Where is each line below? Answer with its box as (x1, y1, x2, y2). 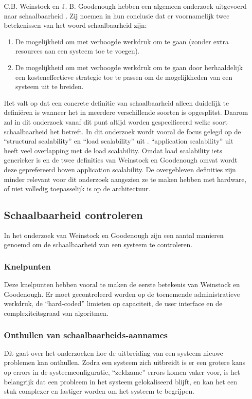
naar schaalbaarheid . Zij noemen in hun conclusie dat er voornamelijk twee (4, 10, 230, 20)
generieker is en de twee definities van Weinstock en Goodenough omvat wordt (4, 155, 237, 165)
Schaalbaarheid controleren (4, 207, 143, 222)
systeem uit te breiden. (15, 81, 84, 91)
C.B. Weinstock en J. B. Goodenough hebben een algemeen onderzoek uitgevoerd (4, 1, 247, 11)
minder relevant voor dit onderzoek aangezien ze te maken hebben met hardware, (4, 174, 247, 184)
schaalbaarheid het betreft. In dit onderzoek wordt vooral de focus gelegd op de (4, 126, 241, 136)
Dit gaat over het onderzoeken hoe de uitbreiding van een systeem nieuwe (4, 347, 223, 358)
